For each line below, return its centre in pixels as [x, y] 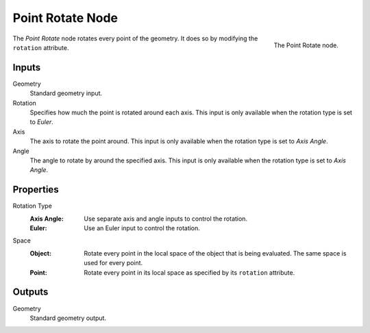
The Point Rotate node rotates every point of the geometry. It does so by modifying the [135, 38]
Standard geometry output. [68, 318]
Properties [36, 189]
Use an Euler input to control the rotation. [142, 228]
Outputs [30, 292]
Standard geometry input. [66, 93]
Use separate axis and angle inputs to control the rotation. [166, 219]
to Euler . [42, 122]
